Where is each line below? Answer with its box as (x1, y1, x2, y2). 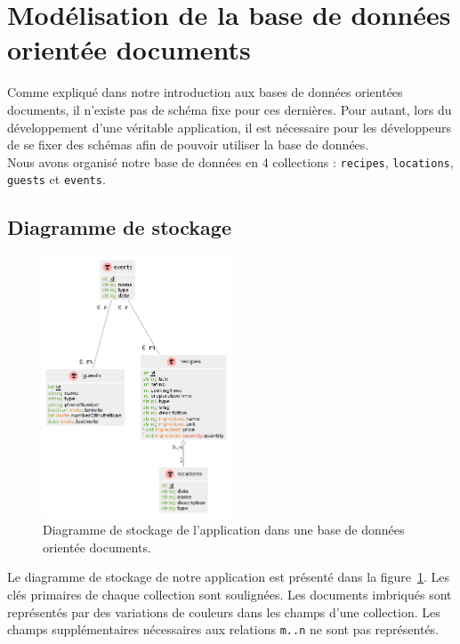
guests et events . (7, 170, 106, 189)
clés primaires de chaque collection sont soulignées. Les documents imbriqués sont (7, 585, 452, 603)
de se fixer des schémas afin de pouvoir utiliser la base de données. (7, 135, 369, 154)
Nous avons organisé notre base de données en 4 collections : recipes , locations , (7, 152, 454, 171)
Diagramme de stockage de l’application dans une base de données (43, 520, 405, 539)
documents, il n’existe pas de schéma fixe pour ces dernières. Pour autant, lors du (7, 100, 452, 118)
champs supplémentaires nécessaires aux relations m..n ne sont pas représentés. (7, 620, 439, 639)
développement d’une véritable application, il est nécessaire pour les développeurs (7, 117, 452, 136)
